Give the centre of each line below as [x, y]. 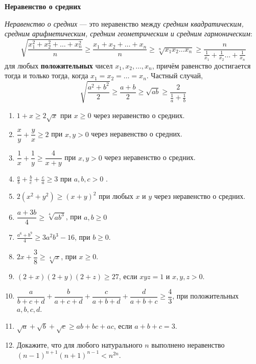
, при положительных [206, 296]
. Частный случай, [174, 75]
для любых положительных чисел [59, 65]
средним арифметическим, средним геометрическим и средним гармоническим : [129, 33]
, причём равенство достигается [201, 65]
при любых [116, 196]
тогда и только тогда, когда [46, 75]
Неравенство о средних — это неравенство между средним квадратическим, [124, 23]
